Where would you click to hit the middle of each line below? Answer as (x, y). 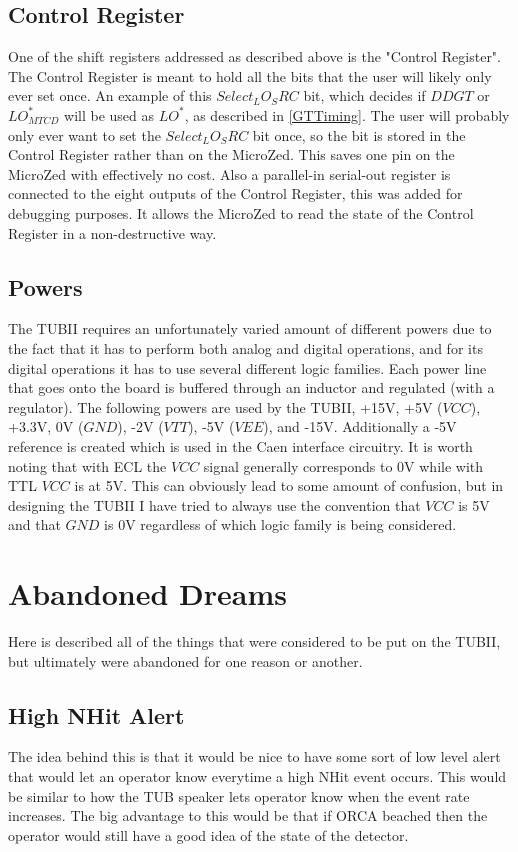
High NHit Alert (96, 714)
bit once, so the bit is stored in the (359, 134)
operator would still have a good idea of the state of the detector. (208, 834)
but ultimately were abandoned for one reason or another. (185, 660)
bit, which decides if (364, 95)
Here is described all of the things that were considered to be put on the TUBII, (254, 641)
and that (34, 524)
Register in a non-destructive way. (112, 232)
